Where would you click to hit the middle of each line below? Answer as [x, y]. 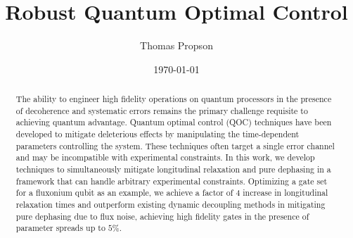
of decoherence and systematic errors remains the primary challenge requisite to [162, 110]
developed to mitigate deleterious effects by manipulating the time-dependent [158, 134]
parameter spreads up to [60, 228]
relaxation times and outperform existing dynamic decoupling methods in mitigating [171, 205]
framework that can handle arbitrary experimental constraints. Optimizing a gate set [172, 181]
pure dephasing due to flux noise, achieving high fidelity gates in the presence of [162, 216]
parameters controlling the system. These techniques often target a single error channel [175, 145]
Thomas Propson [176, 45]
